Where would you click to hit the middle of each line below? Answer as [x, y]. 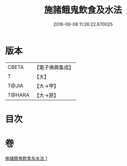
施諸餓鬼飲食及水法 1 [26, 158]
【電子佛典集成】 [54, 67]
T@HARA [19, 95]
